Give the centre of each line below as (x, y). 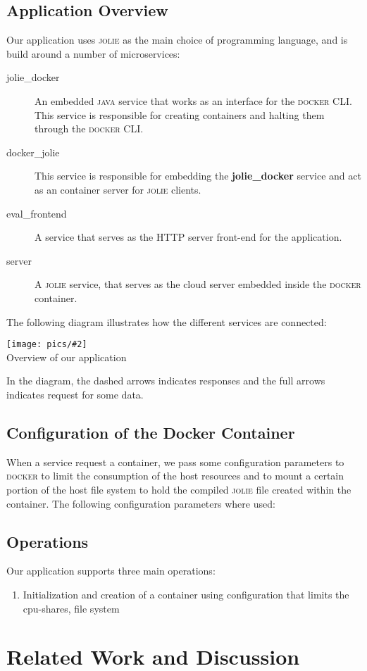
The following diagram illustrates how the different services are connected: (167, 321)
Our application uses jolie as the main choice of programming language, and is (177, 40)
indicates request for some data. (75, 394)
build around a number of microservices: (93, 53)
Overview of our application (67, 357)
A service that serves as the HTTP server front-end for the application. (188, 237)
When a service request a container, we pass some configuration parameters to (175, 462)
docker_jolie (33, 152)
